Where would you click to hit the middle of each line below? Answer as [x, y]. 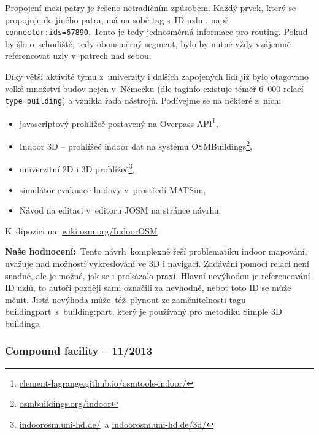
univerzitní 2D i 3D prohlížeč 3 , [77, 168]
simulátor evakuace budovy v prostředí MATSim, [113, 189]
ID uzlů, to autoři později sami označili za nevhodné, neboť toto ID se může [148, 287]
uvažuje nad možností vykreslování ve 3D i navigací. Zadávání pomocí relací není [157, 263]
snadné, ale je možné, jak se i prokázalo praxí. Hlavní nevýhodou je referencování [158, 275]
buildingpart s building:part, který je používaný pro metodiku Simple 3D [144, 311]
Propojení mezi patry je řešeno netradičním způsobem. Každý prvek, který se [151, 7]
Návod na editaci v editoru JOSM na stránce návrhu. [120, 210]
